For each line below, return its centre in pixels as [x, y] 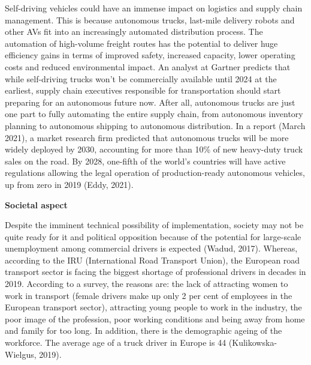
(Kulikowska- [253, 342]
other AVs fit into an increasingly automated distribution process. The [134, 32]
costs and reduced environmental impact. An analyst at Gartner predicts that [148, 66]
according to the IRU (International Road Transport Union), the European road [153, 260]
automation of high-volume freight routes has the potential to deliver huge [141, 43]
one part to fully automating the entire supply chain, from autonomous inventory [154, 114]
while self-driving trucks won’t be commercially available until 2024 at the [141, 78]
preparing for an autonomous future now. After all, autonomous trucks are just [150, 102]
